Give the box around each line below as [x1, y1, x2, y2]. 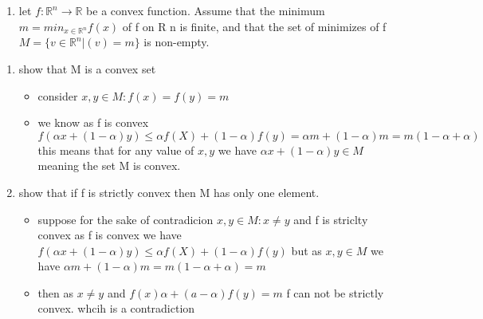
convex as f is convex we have [37, 226, 182, 243]
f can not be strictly [286, 284, 384, 301]
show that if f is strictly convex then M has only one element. [18, 183, 320, 200]
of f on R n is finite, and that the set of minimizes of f [122, 18, 387, 34]
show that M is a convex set [18, 60, 156, 77]
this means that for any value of [37, 141, 194, 158]
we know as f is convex [37, 114, 149, 131]
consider [37, 87, 78, 104]
